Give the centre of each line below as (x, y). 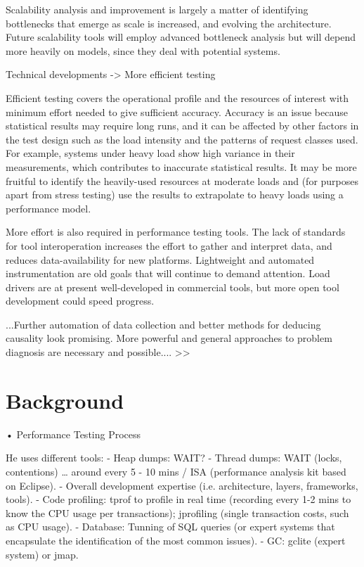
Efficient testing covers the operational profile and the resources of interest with (177, 97)
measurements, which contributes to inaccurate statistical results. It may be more (181, 166)
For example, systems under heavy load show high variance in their (150, 153)
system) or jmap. (42, 554)
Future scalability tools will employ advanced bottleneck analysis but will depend (181, 37)
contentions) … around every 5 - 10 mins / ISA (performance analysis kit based (176, 471)
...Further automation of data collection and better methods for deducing (163, 324)
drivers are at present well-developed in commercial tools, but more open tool (173, 287)
